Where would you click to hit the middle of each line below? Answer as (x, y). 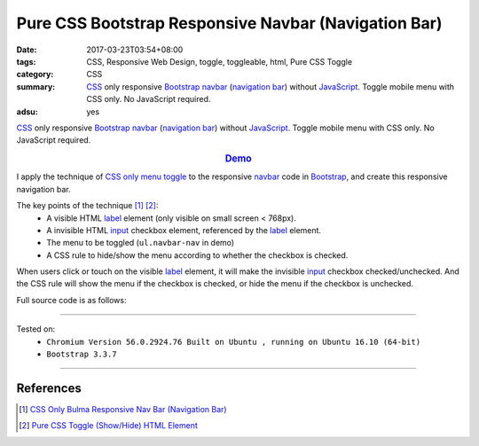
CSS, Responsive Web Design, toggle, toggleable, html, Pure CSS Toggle (220, 61)
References (49, 388)
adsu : (27, 112)
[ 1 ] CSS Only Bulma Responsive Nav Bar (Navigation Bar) (123, 409)
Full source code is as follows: (71, 300)
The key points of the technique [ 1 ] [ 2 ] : (87, 206)
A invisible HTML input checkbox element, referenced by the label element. (184, 230)
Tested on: (36, 329)
